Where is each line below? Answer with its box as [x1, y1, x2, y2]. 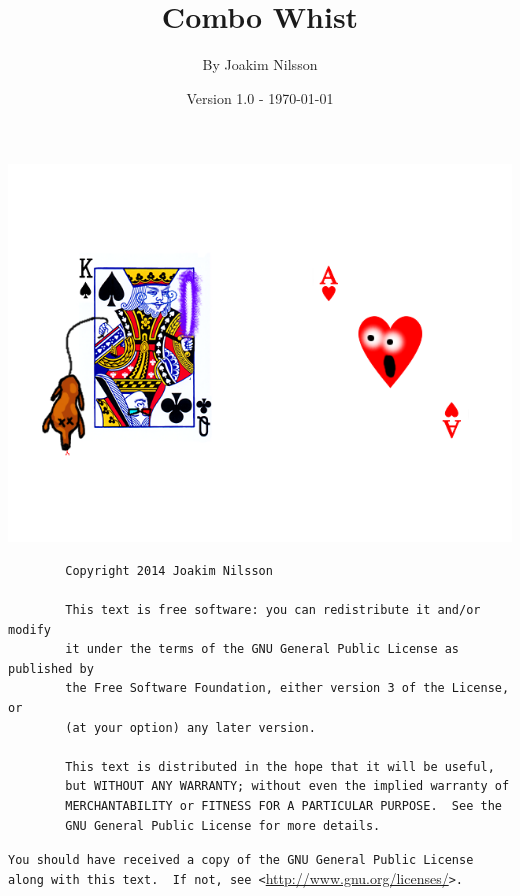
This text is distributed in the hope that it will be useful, [65, 759, 495, 774]
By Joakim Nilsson [202, 54, 318, 75]
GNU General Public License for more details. [65, 818, 381, 833]
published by [8, 661, 94, 676]
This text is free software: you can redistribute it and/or [65, 603, 481, 618]
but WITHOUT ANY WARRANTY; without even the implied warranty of [65, 779, 510, 794]
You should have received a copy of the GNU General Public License [8, 853, 474, 868]
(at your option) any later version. [65, 720, 316, 735]
